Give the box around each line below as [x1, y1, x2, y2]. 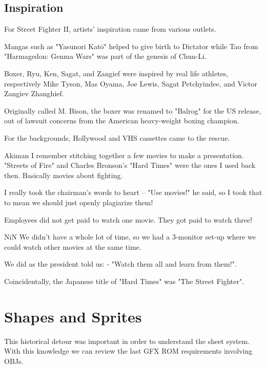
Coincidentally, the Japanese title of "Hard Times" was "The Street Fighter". [4, 275, 244, 286]
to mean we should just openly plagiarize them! [4, 197, 153, 207]
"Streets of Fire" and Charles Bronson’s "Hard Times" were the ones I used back [4, 160, 256, 170]
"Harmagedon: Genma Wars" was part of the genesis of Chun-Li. [4, 51, 207, 61]
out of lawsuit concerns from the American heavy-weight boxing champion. [4, 115, 239, 126]
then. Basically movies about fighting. [4, 169, 123, 180]
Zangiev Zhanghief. [4, 88, 64, 99]
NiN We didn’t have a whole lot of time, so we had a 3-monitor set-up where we [4, 231, 256, 242]
